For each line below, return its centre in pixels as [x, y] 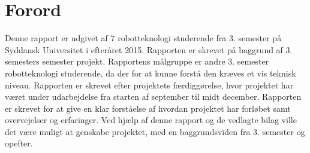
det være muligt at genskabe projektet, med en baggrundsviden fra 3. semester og [155, 131]
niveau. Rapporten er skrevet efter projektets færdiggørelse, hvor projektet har [149, 85]
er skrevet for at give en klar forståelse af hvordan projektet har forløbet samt [148, 108]
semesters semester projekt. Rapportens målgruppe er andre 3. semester [137, 61]
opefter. [19, 143]
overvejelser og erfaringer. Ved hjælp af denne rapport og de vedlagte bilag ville [151, 120]
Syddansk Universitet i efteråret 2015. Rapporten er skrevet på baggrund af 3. [149, 49]
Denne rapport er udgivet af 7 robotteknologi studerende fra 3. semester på [143, 38]
